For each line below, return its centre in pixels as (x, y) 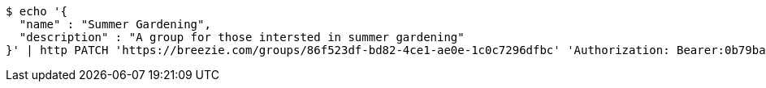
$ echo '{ (37, 11)
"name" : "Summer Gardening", (115, 24)
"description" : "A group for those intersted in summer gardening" (242, 37)
